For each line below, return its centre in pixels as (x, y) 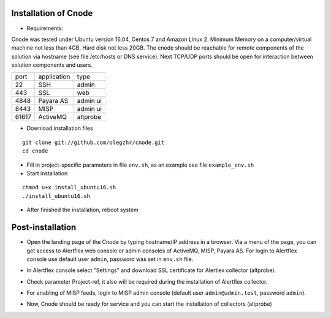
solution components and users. (52, 65)
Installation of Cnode (52, 13)
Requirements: (45, 28)
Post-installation (44, 228)
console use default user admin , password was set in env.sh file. (110, 259)
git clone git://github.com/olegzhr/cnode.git (93, 142)
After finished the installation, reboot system (83, 210)
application (54, 77)
